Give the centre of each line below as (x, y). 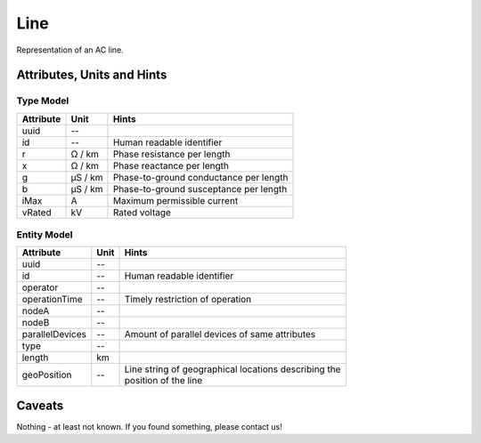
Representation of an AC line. (70, 50)
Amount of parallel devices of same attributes (220, 334)
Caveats (40, 405)
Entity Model (45, 235)
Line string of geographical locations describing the (232, 369)
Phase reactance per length (171, 165)
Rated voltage (142, 212)
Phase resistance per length (171, 154)
